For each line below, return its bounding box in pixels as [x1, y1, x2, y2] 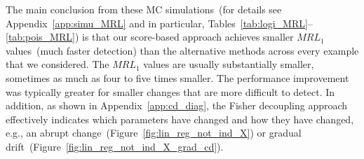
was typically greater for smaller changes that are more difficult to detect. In [6, 84, 335, 99]
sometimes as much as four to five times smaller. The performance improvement [6, 70, 349, 85]
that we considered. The [6, 57, 109, 71]
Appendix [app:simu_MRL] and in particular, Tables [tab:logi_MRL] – [6, 15, 313, 30]
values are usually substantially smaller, [143, 57, 314, 71]
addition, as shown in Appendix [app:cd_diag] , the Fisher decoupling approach [6, 98, 348, 113]
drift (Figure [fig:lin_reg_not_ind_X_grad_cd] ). [6, 139, 224, 153]
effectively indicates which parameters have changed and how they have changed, [6, 111, 354, 126]
